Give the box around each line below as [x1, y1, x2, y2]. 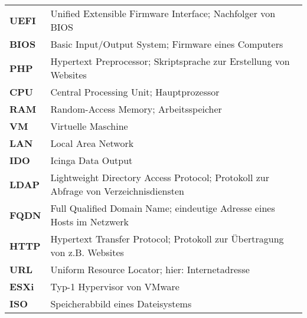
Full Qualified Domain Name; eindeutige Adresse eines [50, 201, 275, 215]
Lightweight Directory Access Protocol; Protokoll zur [50, 171, 270, 184]
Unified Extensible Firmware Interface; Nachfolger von [50, 6, 276, 20]
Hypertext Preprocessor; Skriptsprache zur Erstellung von [50, 54, 290, 68]
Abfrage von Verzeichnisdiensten [50, 184, 184, 198]
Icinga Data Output [50, 153, 133, 167]
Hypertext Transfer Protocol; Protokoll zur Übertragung [50, 232, 284, 245]
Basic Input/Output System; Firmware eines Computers [50, 37, 283, 51]
